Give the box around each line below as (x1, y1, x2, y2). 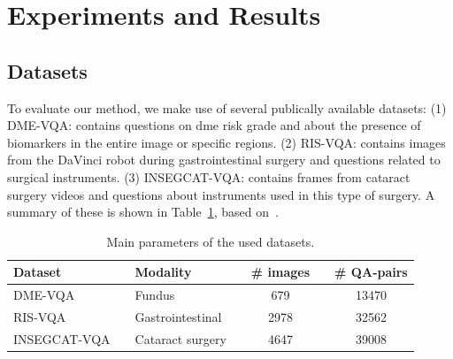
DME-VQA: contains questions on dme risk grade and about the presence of (7, 116, 421, 134)
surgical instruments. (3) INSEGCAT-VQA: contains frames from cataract (7, 167, 411, 186)
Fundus (134, 286, 175, 304)
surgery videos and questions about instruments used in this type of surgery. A (7, 185, 435, 203)
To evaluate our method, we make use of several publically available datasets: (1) (7, 98, 447, 117)
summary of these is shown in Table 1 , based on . (7, 202, 279, 221)
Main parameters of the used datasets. (106, 232, 315, 250)
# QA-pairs (334, 263, 408, 281)
